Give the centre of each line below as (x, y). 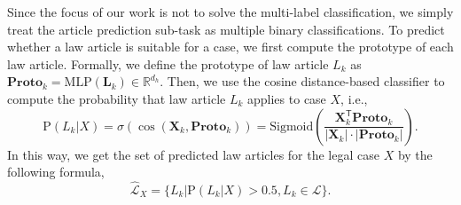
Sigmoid (292, 126)
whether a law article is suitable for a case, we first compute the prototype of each (230, 47)
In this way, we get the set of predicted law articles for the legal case (193, 154)
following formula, (56, 172)
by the (415, 154)
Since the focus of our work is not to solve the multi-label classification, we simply (230, 12)
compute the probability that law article (117, 98)
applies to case (287, 98)
